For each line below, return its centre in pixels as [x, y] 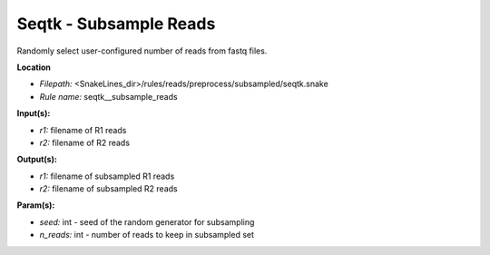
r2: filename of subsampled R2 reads [108, 189]
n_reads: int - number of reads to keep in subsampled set [147, 235]
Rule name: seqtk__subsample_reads [108, 96]
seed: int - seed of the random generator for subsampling [147, 221]
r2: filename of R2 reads [85, 142]
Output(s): [37, 160]
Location [34, 67]
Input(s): [34, 113]
